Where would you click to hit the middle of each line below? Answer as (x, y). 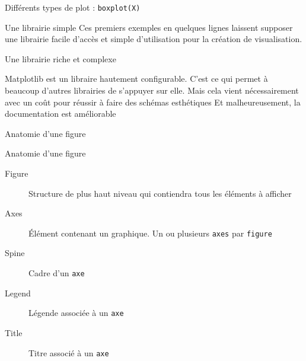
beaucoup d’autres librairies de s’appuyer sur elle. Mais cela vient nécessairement (152, 90)
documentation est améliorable (60, 114)
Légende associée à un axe (76, 313)
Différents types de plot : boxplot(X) (73, 7)
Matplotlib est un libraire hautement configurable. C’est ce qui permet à (136, 79)
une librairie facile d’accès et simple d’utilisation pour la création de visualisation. (154, 39)
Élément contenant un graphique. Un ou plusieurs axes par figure (150, 233)
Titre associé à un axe (69, 352)
